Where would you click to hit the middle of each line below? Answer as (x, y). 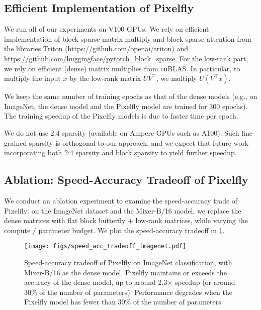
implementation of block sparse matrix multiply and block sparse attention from (128, 38)
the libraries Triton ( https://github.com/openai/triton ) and (96, 48)
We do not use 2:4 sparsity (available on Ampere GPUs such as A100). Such (122, 132)
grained (16, 142)
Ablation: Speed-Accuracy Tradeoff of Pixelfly (126, 180)
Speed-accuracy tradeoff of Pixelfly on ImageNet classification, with (128, 262)
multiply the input (32, 78)
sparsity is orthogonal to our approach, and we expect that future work (139, 142)
